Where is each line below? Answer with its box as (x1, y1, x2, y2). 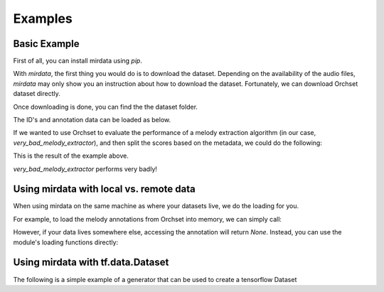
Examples (13, 11, 73, 26)
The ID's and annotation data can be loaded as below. (13, 116, 171, 124)
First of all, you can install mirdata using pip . (13, 57, 142, 65)
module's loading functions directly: (13, 238, 119, 247)
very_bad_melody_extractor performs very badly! (13, 164, 158, 173)
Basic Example (13, 38, 80, 50)
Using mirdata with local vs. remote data (13, 183, 196, 195)
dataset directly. (13, 90, 60, 98)
